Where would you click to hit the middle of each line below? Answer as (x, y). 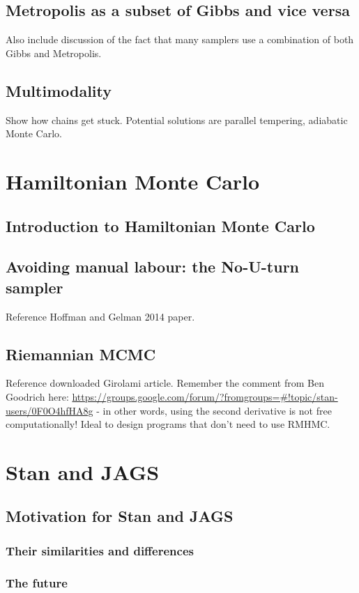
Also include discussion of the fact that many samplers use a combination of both (180, 39)
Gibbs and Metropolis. (54, 53)
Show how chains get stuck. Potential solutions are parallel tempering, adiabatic (177, 120)
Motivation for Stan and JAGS (120, 516)
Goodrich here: (37, 396)
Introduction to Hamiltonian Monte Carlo (160, 225)
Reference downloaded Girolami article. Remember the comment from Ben (165, 383)
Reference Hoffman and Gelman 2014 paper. (100, 316)
